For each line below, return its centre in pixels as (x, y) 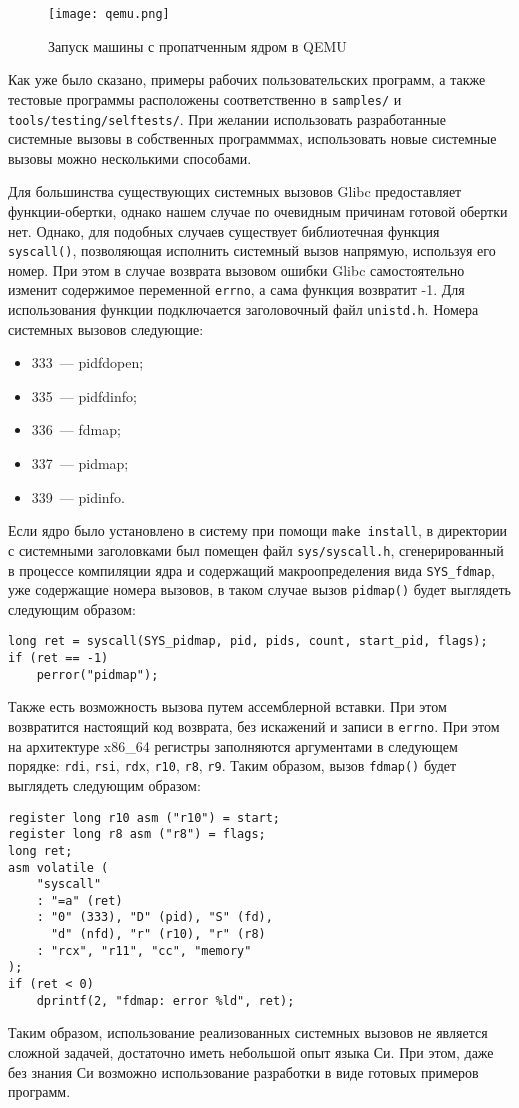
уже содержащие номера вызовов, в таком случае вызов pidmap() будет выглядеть (259, 589)
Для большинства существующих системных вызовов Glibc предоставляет (235, 191)
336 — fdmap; (76, 429)
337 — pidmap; (80, 463)
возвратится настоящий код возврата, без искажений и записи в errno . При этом (254, 726)
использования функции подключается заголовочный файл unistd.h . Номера (243, 309)
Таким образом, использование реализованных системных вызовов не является (248, 1032)
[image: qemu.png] (109, 14)
